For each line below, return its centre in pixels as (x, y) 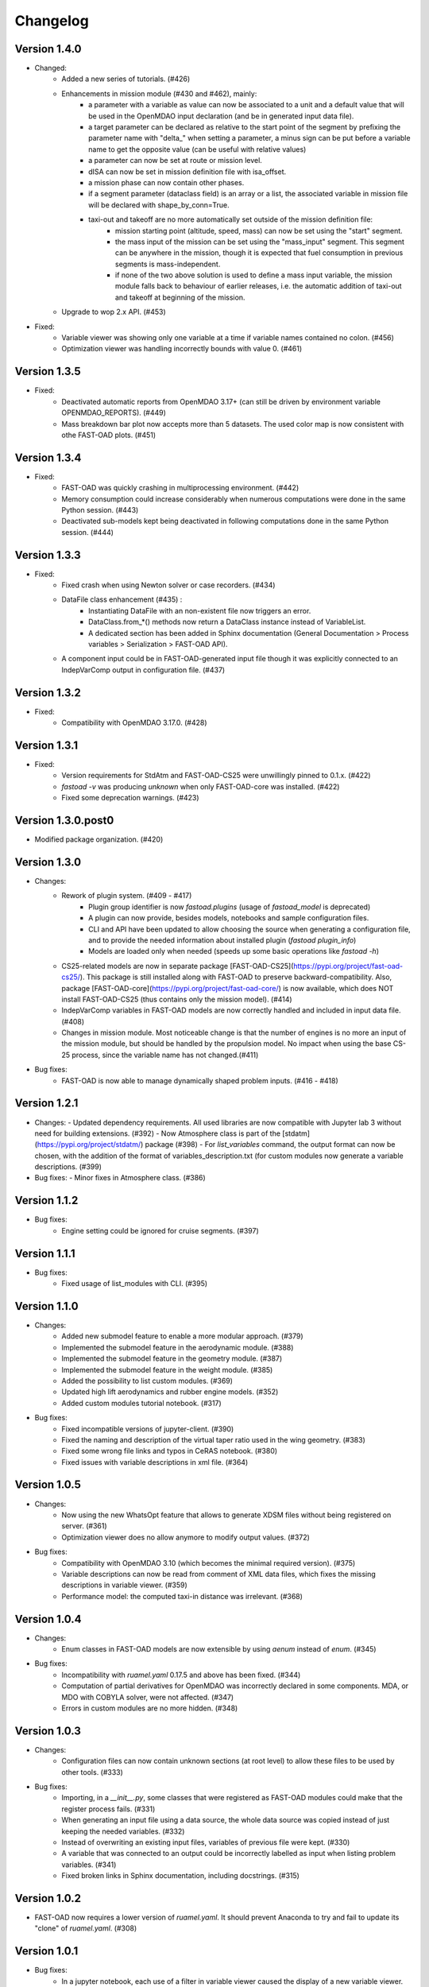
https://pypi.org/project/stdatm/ (89, 1145)
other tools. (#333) (92, 1772)
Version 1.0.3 (48, 1731)
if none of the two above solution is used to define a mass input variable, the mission (254, 275)
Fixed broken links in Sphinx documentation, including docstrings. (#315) (180, 1876)
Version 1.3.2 (48, 693)
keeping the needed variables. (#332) (123, 1831)
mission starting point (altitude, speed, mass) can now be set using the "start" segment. (259, 230)
